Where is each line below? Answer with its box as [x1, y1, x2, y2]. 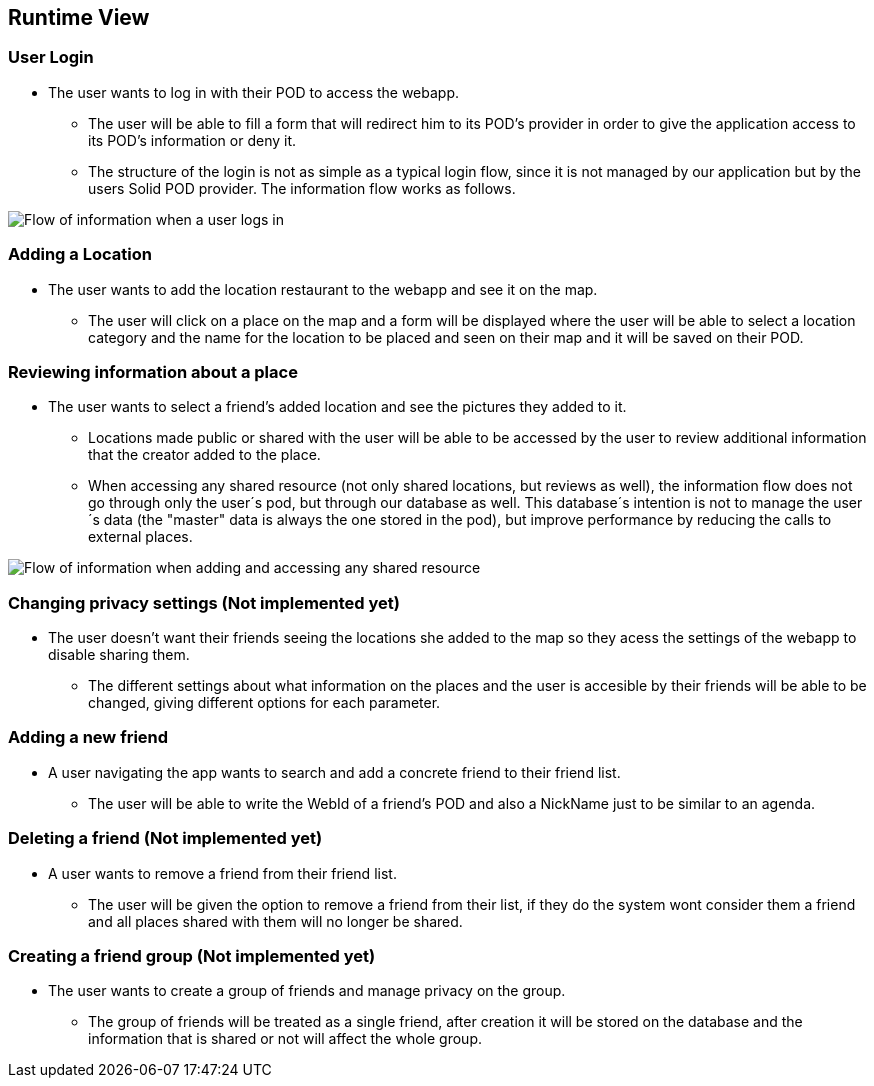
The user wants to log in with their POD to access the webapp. [48, 83, 460, 101]
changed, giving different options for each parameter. [88, 694, 441, 712]
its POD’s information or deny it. [88, 131, 297, 149]
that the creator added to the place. [88, 446, 321, 464]
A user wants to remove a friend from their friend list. [48, 864, 397, 882]
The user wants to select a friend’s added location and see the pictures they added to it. [48, 398, 627, 416]
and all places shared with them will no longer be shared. [88, 912, 463, 930]
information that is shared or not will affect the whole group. [88, 1030, 482, 1048]
